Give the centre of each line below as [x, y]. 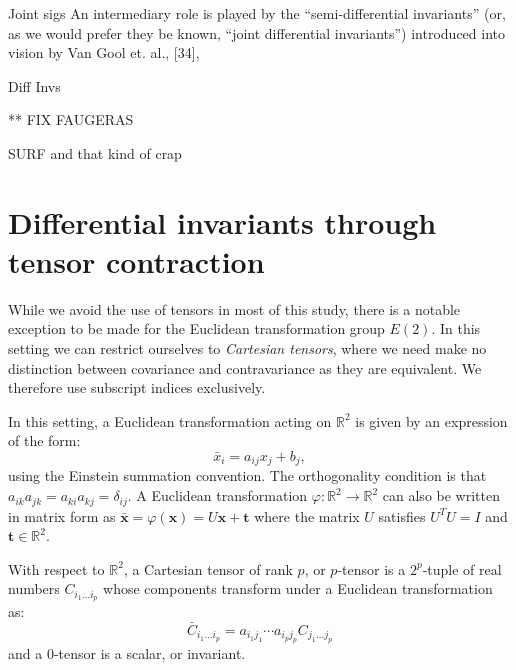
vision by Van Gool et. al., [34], [104, 52]
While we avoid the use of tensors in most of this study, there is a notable [234, 308]
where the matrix [307, 515]
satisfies [402, 515]
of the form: [44, 440]
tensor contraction [136, 260]
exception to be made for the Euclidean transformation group [196, 328]
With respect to [56, 568]
